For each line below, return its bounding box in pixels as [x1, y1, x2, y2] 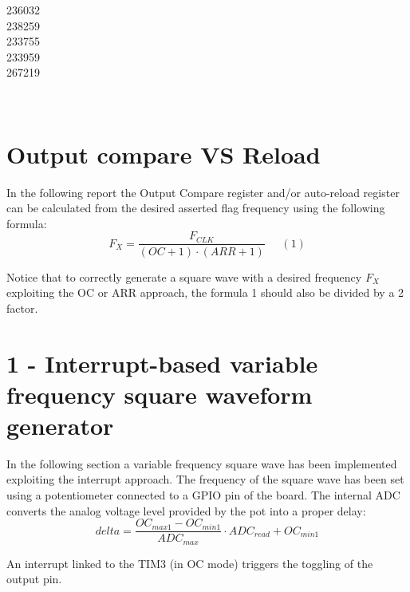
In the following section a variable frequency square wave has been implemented [6, 455, 397, 472]
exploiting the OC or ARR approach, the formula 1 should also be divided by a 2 [6, 284, 404, 301]
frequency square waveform [6, 377, 313, 410]
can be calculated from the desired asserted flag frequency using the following [6, 199, 385, 216]
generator [6, 408, 114, 441]
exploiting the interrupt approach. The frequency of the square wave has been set [6, 471, 404, 487]
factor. [6, 299, 38, 316]
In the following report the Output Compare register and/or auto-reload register [6, 184, 400, 200]
